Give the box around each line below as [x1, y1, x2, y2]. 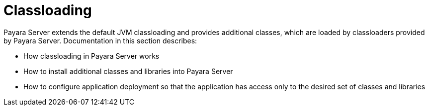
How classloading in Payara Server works [23, 51, 160, 60]
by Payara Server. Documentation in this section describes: [3, 36, 197, 45]
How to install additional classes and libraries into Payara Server [23, 67, 233, 75]
